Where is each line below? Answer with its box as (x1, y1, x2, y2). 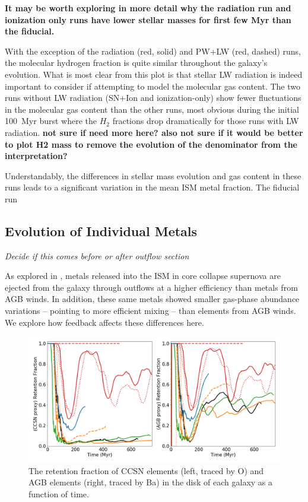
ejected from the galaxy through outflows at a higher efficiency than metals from (5, 281, 298, 293)
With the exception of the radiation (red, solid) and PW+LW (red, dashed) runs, (5, 45, 301, 57)
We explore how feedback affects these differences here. (5, 316, 204, 328)
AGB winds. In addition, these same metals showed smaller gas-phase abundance (5, 293, 300, 305)
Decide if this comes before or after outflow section (5, 249, 189, 262)
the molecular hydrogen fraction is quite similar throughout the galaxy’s (5, 56, 268, 69)
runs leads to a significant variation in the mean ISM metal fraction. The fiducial (5, 181, 300, 193)
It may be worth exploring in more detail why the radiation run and (5, 2, 291, 14)
